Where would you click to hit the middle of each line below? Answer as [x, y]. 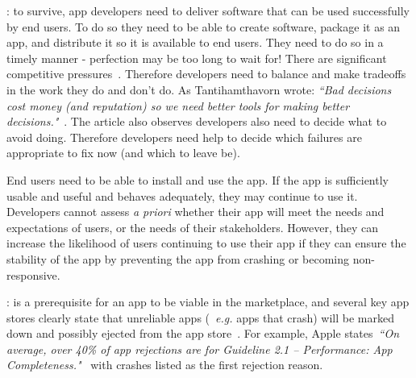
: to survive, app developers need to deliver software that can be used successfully [208, 10]
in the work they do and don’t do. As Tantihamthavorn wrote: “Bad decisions [199, 89]
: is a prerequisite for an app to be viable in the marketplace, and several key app [208, 302]
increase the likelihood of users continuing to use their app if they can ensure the [206, 243]
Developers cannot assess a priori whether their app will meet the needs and [196, 212]
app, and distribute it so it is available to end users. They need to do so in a [195, 42]
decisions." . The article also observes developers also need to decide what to [197, 121]
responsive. [33, 274]
